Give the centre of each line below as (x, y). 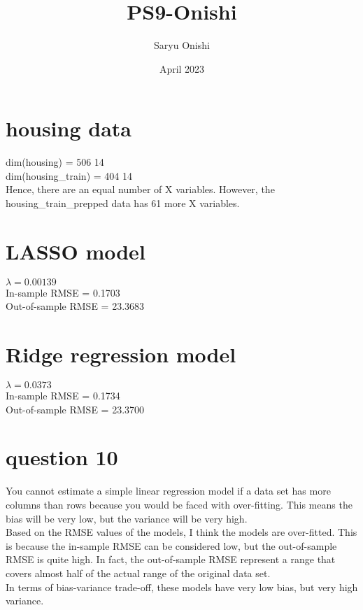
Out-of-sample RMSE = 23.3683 (75, 306)
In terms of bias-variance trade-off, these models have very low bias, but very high (182, 587)
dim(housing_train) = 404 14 (69, 175)
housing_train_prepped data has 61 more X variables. (123, 203)
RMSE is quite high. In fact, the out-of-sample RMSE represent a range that (171, 559)
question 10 (62, 457)
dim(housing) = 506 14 (55, 162)
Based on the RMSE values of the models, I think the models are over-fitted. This (181, 532)
